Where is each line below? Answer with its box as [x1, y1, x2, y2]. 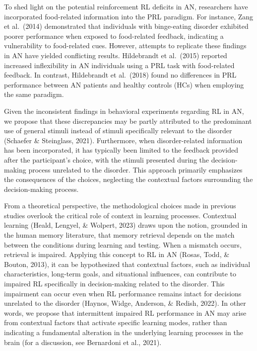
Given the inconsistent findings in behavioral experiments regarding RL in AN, [4, 105, 244, 116]
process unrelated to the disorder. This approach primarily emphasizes [28, 164, 243, 175]
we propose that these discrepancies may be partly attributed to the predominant [4, 115, 252, 126]
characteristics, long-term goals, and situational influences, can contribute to [4, 268, 236, 279]
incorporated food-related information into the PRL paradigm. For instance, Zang [4, 11, 254, 21]
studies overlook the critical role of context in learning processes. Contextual [4, 210, 237, 220]
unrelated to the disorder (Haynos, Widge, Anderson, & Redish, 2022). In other [4, 298, 246, 308]
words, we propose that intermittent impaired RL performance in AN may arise [4, 307, 247, 318]
